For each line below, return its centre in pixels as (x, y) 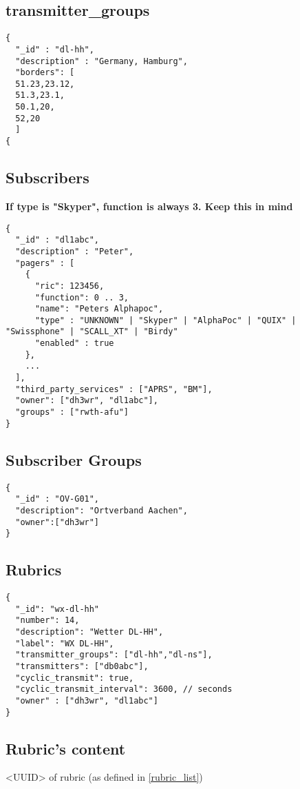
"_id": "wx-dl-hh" (57, 609)
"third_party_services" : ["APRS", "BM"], (114, 389)
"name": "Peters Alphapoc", (99, 309)
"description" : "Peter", (75, 251)
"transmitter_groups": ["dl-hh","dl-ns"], (114, 655)
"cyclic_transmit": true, (75, 678)
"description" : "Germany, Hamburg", (101, 61)
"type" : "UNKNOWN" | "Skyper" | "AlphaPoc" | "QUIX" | (165, 320)
